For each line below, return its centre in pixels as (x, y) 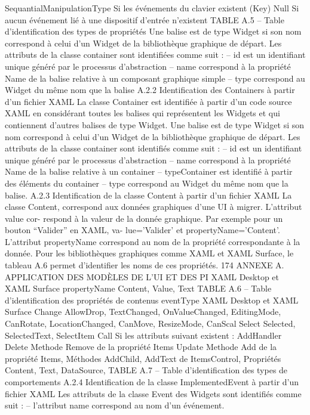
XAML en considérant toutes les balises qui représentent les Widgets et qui (142, 113)
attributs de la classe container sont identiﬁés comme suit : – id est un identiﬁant (154, 148)
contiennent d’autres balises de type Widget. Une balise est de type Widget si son (155, 124)
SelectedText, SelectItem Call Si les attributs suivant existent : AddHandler (143, 335)
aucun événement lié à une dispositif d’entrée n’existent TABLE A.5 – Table (145, 19)
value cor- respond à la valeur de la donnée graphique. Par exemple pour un (144, 218)
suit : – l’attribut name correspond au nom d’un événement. (115, 405)
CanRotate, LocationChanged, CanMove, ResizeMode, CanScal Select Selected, (150, 323)
